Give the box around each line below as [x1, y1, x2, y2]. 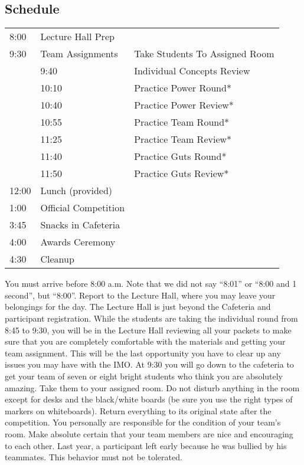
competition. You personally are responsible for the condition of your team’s [5, 416, 281, 428]
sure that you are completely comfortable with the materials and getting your [5, 335, 286, 348]
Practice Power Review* [134, 98, 234, 112]
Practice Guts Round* [134, 149, 227, 163]
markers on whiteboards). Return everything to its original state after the [5, 404, 272, 417]
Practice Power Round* [134, 81, 231, 95]
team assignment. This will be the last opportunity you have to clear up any [5, 346, 281, 359]
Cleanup [40, 252, 74, 266]
